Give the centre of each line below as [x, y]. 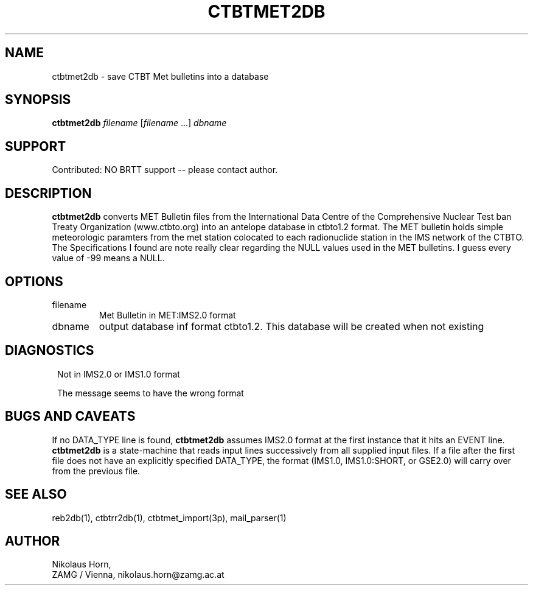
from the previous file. [96, 471]
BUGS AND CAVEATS [70, 416]
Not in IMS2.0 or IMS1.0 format [119, 374]
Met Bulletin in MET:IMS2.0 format [167, 315]
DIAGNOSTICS [50, 351]
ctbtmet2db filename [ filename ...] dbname [139, 123]
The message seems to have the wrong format [151, 393]
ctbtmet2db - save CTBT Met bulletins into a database [160, 76]
